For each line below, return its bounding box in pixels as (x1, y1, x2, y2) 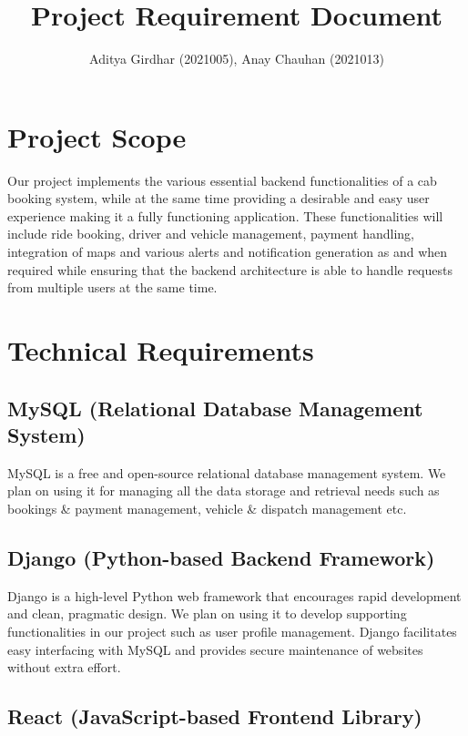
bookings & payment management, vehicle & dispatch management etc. (7, 498, 407, 517)
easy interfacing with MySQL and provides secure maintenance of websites (7, 639, 423, 659)
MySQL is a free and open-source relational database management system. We (7, 463, 446, 482)
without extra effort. (7, 658, 121, 677)
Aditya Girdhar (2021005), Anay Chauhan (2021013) (89, 49, 384, 68)
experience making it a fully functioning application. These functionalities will (7, 206, 443, 225)
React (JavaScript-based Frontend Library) (7, 702, 422, 731)
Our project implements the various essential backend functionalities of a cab (7, 170, 437, 189)
